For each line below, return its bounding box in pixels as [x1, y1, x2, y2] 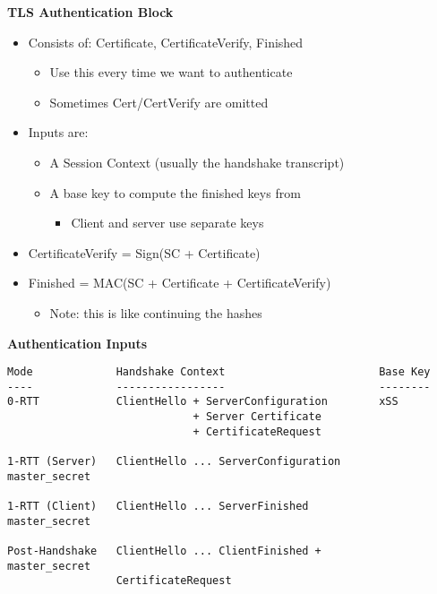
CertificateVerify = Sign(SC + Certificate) [28, 243, 261, 262]
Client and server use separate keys [71, 213, 264, 232]
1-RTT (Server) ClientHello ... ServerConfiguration [7, 455, 341, 469]
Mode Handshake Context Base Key [7, 366, 431, 379]
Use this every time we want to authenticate [49, 63, 293, 82]
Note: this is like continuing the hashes [49, 303, 262, 322]
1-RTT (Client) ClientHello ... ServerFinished [7, 500, 309, 513]
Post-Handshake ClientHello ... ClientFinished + [7, 545, 321, 557]
